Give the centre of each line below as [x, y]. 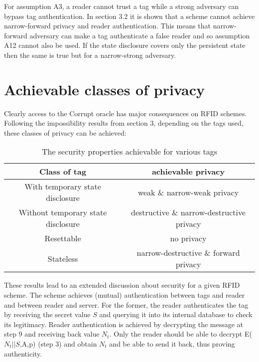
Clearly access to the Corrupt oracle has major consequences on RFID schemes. [126, 113]
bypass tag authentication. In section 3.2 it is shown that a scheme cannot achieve [129, 16]
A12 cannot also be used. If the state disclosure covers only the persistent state [125, 45]
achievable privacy [188, 172]
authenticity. [23, 353]
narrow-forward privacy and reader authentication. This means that [108, 26]
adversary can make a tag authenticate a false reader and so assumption [140, 35]
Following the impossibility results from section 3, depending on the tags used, [124, 123]
